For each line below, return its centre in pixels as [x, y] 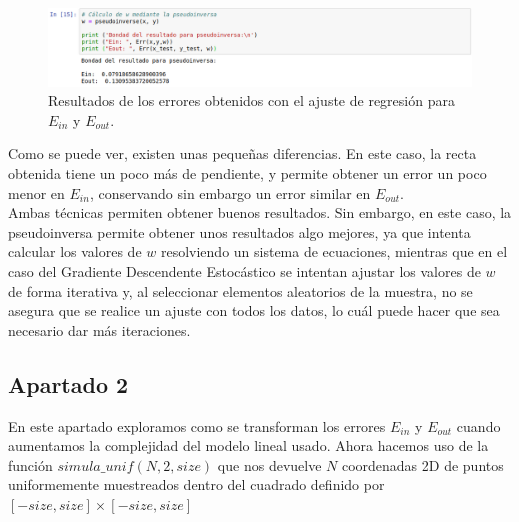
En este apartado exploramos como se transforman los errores [197, 425]
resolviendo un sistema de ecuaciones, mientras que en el [334, 251]
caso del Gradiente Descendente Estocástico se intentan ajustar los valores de [244, 271]
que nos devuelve [269, 464]
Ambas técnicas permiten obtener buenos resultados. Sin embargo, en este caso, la [260, 212]
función [30, 464]
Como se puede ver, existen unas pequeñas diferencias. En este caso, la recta [242, 153]
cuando [478, 425]
